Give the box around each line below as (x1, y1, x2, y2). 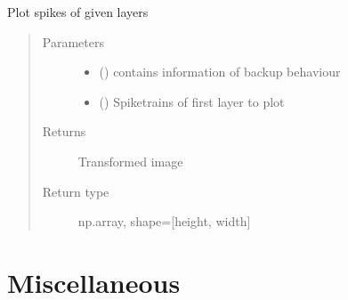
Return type (42, 182, 109, 200)
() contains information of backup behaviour (99, 62, 341, 81)
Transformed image (77, 151, 183, 170)
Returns (42, 122, 86, 141)
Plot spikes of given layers (7, 3, 149, 20)
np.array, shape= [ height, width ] (77, 212, 251, 231)
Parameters (42, 32, 104, 51)
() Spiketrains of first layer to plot (99, 92, 285, 110)
